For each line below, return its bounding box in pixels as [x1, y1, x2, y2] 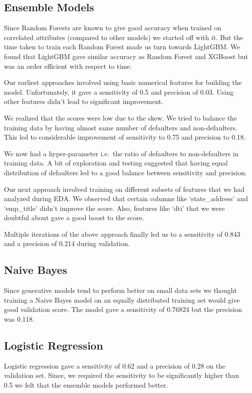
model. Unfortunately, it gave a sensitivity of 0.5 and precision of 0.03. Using [4, 86, 233, 97]
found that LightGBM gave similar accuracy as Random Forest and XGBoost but [4, 51, 248, 61]
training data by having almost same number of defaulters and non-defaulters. [4, 122, 237, 132]
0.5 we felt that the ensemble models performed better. [4, 380, 168, 390]
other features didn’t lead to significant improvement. [4, 96, 163, 106]
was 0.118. [4, 314, 35, 324]
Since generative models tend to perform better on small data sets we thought [4, 285, 237, 295]
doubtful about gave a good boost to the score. [4, 212, 144, 223]
